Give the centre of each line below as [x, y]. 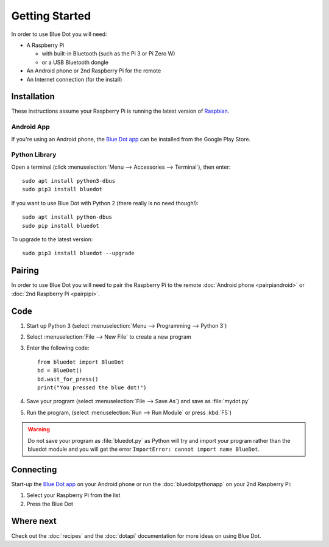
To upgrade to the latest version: [52, 239]
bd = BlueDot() [60, 371]
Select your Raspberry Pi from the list [73, 495]
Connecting [34, 469]
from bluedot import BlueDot [81, 362]
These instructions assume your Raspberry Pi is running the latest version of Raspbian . [120, 111]
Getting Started [51, 16]
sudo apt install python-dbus [67, 217]
